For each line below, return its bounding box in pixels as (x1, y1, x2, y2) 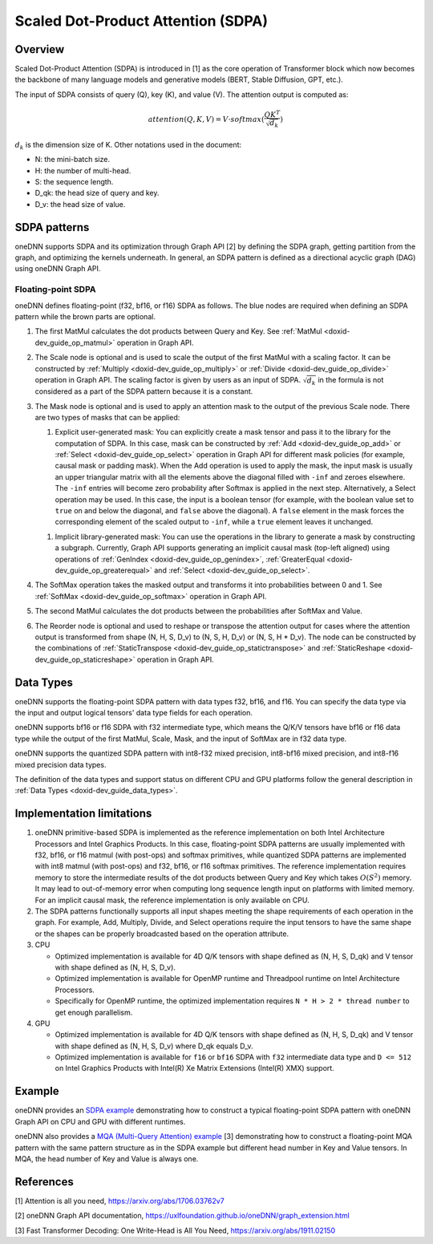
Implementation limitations (14, 807, 152, 821)
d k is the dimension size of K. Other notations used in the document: (14, 140, 242, 152)
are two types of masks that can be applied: (34, 412, 180, 422)
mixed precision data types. (14, 760, 107, 769)
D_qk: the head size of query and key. (34, 188, 160, 198)
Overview (14, 43, 65, 56)
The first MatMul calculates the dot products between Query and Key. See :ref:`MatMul (34, 326, 322, 336)
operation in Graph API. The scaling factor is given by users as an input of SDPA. (34, 375, 301, 384)
